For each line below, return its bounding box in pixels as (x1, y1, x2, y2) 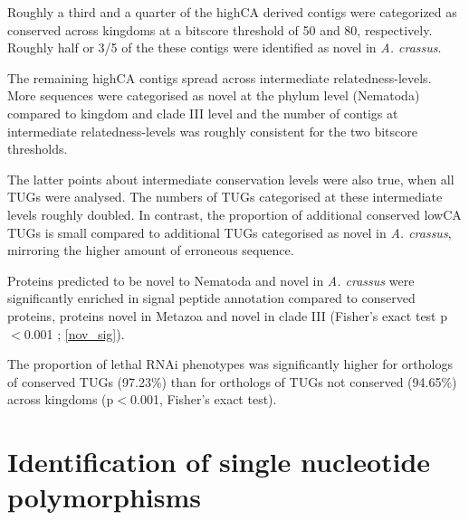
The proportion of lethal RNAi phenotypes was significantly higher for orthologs (7, 355, 453, 373)
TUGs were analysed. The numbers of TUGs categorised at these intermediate (7, 187, 443, 206)
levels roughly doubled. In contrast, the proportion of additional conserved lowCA (7, 204, 462, 223)
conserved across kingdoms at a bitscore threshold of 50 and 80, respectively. (7, 20, 433, 39)
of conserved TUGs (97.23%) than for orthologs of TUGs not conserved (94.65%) (7, 372, 457, 391)
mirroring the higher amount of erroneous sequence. (7, 241, 294, 260)
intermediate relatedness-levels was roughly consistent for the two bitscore (7, 121, 417, 140)
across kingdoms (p (7, 390, 114, 409)
